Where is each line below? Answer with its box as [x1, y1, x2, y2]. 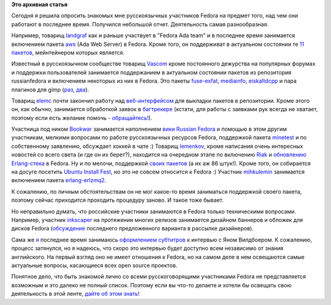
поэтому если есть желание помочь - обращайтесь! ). [11, 114, 153, 122]
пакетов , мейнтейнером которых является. [11, 49, 125, 56]
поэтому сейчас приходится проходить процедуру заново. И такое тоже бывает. [11, 196, 224, 204]
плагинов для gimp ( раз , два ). [11, 86, 89, 93]
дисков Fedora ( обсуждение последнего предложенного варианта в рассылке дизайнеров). [11, 225, 254, 232]
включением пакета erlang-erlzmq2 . [11, 177, 107, 184]
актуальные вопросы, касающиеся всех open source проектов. [11, 262, 178, 269]
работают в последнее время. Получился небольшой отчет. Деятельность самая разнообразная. [11, 20, 269, 28]
